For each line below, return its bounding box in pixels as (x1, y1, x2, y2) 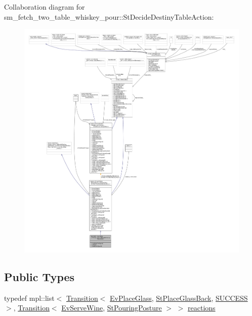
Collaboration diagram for (4, 2, 85, 12)
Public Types (4, 268, 75, 284)
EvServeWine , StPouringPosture (61, 302, 162, 313)
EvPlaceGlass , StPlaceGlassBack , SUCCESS (110, 292, 248, 303)
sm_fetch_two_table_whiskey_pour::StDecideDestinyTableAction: (4, 11, 214, 22)
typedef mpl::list (4, 292, 55, 303)
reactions (188, 302, 216, 313)
